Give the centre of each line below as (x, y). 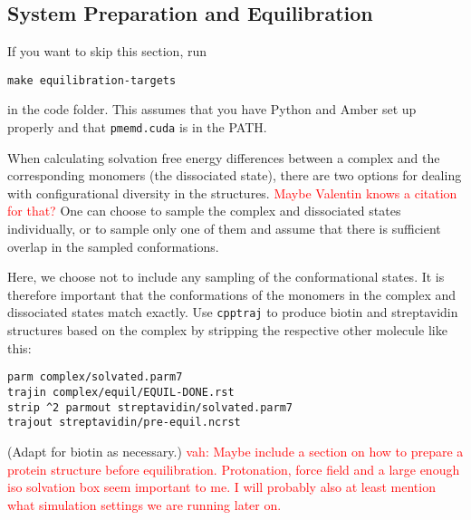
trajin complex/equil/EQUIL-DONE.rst (121, 392)
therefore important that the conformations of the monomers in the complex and (232, 294)
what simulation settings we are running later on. (144, 504)
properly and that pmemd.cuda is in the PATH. (137, 127)
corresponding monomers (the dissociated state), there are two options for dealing (235, 175)
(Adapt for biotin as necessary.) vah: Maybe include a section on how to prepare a (235, 451)
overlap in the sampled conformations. (113, 246)
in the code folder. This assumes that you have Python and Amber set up (212, 109)
